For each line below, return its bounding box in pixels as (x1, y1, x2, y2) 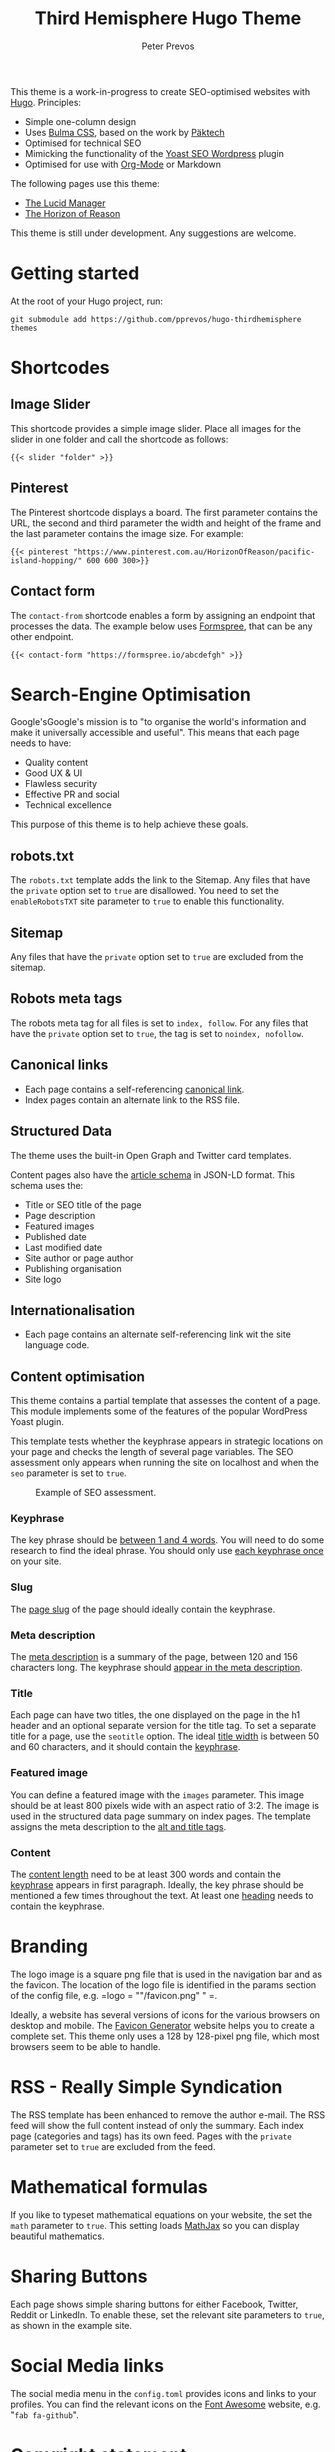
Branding (10, 1935, 88, 1958)
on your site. (10, 1555, 62, 1567)
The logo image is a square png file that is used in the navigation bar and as (10, 1968, 323, 1980)
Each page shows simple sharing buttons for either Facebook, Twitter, (10, 2298, 299, 2310)
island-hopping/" (10, 555, 83, 566)
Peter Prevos (141, 40, 195, 52)
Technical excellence (24, 799, 112, 811)
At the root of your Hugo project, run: (10, 295, 163, 307)
